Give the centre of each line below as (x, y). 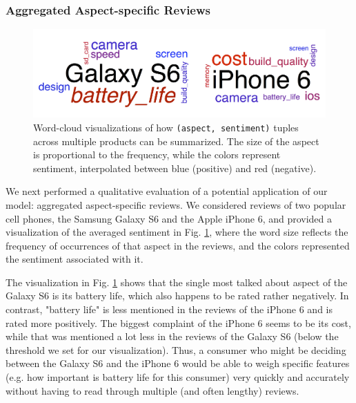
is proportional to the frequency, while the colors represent (157, 154)
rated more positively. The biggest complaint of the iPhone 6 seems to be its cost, (178, 322)
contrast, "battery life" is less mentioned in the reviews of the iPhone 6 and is (169, 309)
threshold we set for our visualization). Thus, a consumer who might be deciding (176, 349)
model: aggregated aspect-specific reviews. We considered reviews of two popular (176, 204)
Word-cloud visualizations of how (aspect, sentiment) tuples (166, 127)
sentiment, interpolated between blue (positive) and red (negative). (175, 168)
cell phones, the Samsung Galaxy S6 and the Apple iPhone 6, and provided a (169, 218)
